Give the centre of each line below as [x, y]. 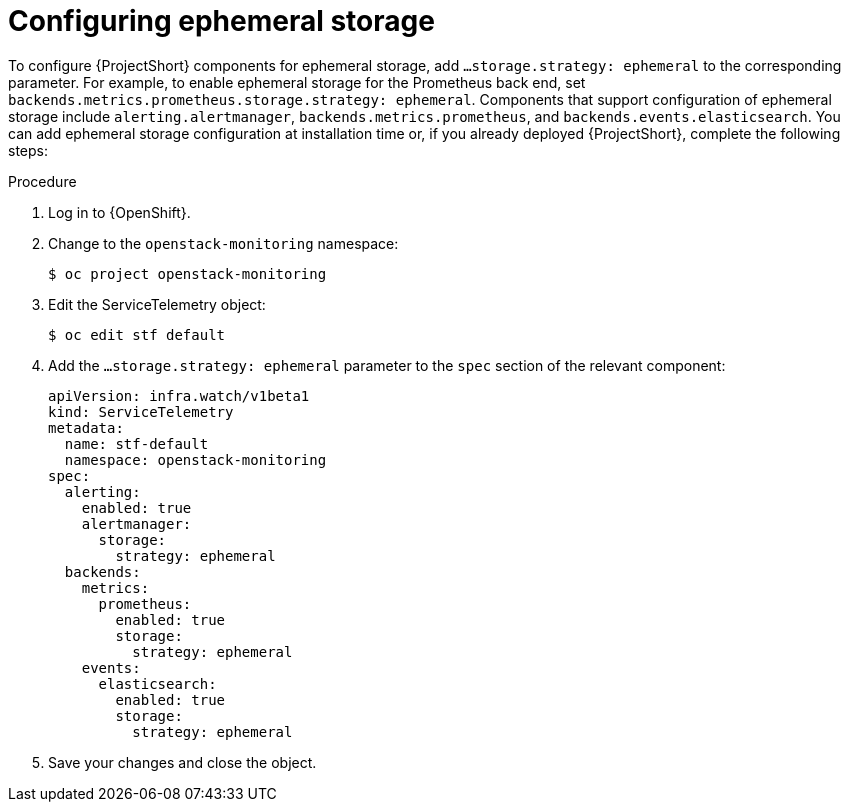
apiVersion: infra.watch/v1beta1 [179, 395]
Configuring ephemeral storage [221, 21]
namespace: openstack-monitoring [195, 459]
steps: [28, 150]
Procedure [42, 181]
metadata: [86, 427]
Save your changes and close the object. [182, 762]
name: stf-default [136, 443]
